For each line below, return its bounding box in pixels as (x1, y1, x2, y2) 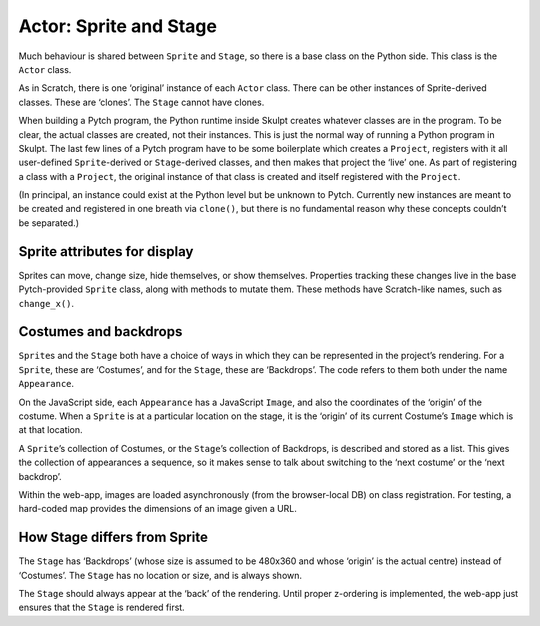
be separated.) (18, 216, 80, 229)
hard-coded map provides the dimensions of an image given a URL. (18, 503, 297, 515)
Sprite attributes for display (18, 243, 194, 260)
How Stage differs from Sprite (18, 529, 209, 546)
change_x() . (18, 297, 75, 309)
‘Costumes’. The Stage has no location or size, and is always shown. (18, 569, 303, 581)
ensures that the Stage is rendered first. (18, 601, 185, 614)
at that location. (18, 424, 84, 436)
